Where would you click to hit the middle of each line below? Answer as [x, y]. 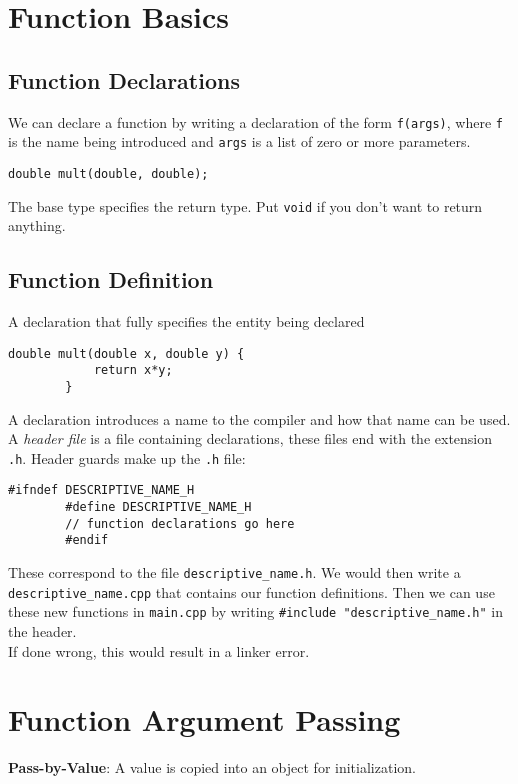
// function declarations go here [180, 523]
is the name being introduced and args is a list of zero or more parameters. [239, 141]
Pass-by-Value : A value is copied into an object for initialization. [212, 767]
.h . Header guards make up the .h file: [127, 457]
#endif [87, 540]
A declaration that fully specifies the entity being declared [186, 321]
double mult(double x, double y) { [126, 353]
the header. [42, 631]
